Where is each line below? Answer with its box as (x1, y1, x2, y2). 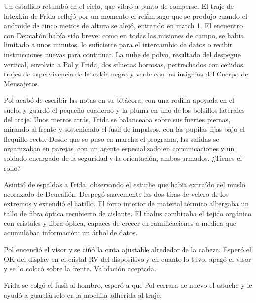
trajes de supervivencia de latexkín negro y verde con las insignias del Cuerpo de (4, 69, 248, 79)
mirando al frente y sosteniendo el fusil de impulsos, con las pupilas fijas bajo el (4, 124, 245, 134)
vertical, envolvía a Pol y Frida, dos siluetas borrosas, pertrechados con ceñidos (4, 59, 243, 69)
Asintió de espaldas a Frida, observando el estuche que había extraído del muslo (4, 179, 245, 189)
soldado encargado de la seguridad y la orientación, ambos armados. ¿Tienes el (4, 152, 242, 163)
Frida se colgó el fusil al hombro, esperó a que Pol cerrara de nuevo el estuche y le (4, 280, 252, 290)
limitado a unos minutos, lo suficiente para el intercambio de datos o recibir (4, 39, 233, 50)
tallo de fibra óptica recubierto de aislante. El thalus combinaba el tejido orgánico (4, 208, 252, 218)
